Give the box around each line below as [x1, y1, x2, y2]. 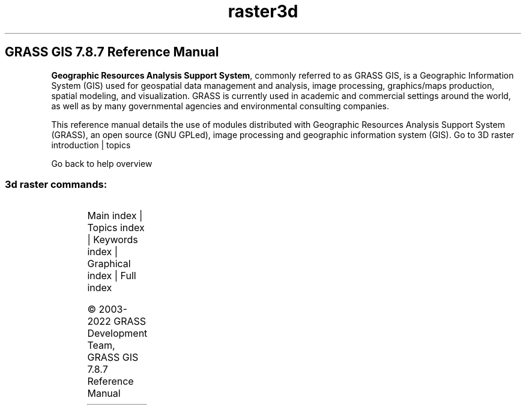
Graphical [87, 258, 131, 270]
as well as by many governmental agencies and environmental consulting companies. [51, 100, 390, 111]
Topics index [87, 222, 145, 234]
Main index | [87, 210, 143, 222]
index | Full [87, 270, 136, 282]
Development [87, 327, 148, 340]
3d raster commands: [5, 178, 107, 190]
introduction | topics [51, 139, 131, 150]
